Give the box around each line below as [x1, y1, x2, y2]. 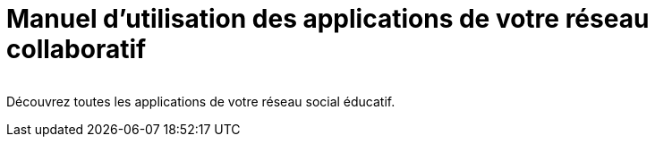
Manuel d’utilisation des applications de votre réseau [6, 4, 650, 34]
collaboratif [6, 34, 147, 64]
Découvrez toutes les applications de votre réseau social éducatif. [6, 93, 396, 109]
